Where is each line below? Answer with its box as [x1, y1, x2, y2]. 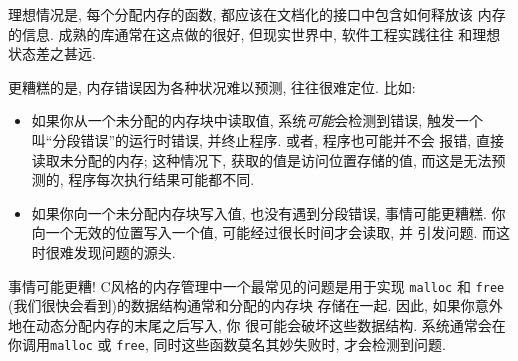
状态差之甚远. [8, 43, 96, 64]
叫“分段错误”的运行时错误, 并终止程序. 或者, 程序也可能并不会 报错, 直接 [31, 129, 504, 150]
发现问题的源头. [73, 241, 176, 262]
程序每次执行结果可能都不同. [68, 169, 255, 190]
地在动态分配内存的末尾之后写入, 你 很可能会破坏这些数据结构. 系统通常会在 [8, 314, 506, 335]
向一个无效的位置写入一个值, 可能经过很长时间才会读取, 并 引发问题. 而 [31, 222, 497, 243]
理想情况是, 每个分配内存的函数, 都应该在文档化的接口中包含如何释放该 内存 [8, 4, 506, 24]
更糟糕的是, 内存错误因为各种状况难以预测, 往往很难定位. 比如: [8, 76, 416, 97]
